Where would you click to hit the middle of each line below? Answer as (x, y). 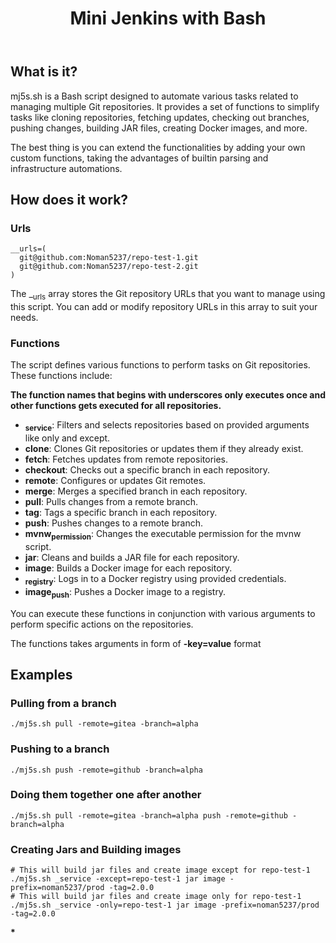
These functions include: (61, 376)
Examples (41, 674)
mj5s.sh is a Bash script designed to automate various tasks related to (154, 96)
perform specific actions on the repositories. (102, 624)
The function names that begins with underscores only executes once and (168, 395)
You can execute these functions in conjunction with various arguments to (163, 613)
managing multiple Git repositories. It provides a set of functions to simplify (165, 106)
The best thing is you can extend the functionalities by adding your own (158, 147)
